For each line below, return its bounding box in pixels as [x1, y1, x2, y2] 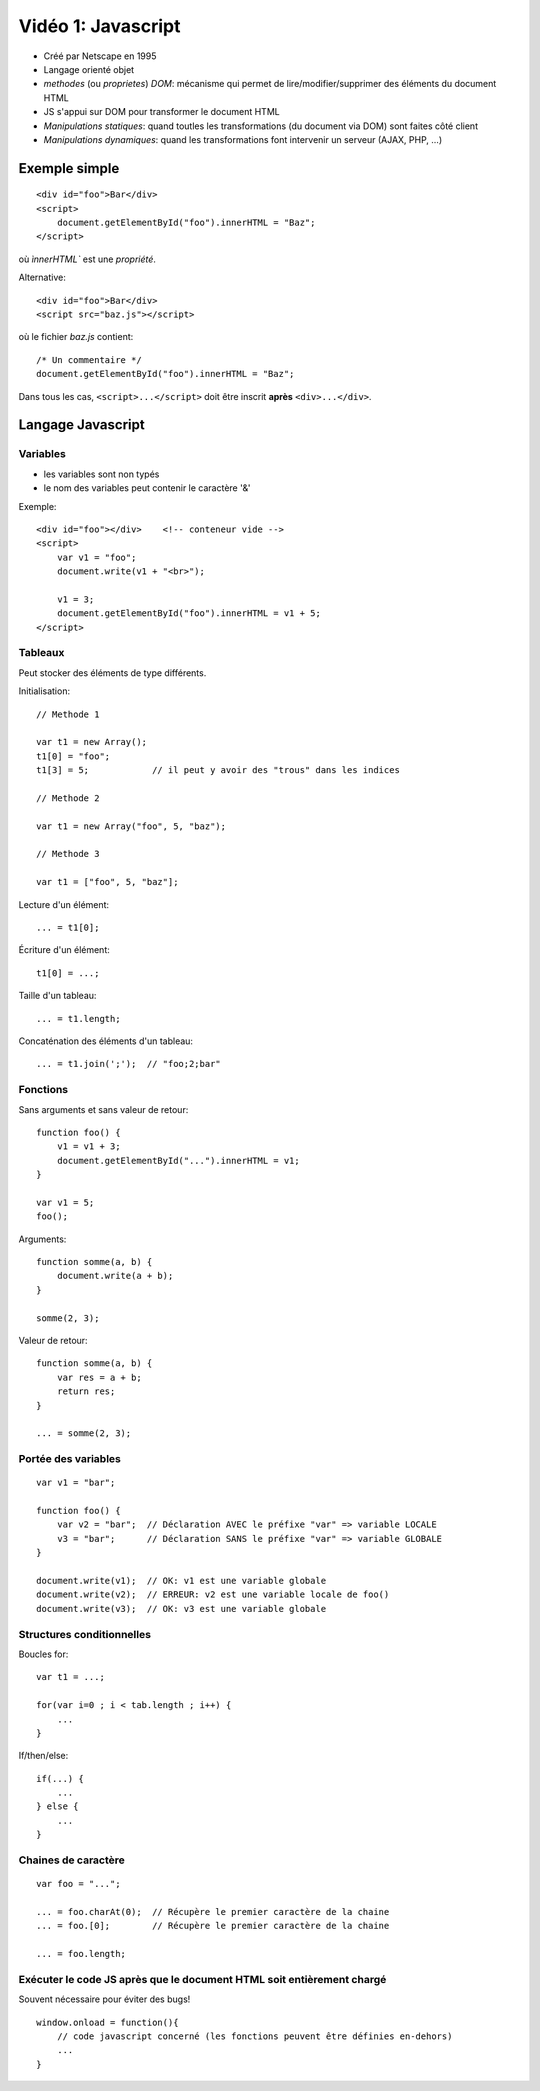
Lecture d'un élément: [18, 898, 110, 910]
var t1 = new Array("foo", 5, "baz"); [36, 820, 227, 832]
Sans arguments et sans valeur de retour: [18, 1103, 189, 1115]
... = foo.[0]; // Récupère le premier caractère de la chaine [36, 1920, 390, 1932]
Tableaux [18, 646, 65, 660]
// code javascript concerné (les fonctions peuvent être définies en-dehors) [56, 2031, 453, 2042]
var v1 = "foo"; [56, 551, 137, 563]
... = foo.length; [36, 1948, 127, 1960]
